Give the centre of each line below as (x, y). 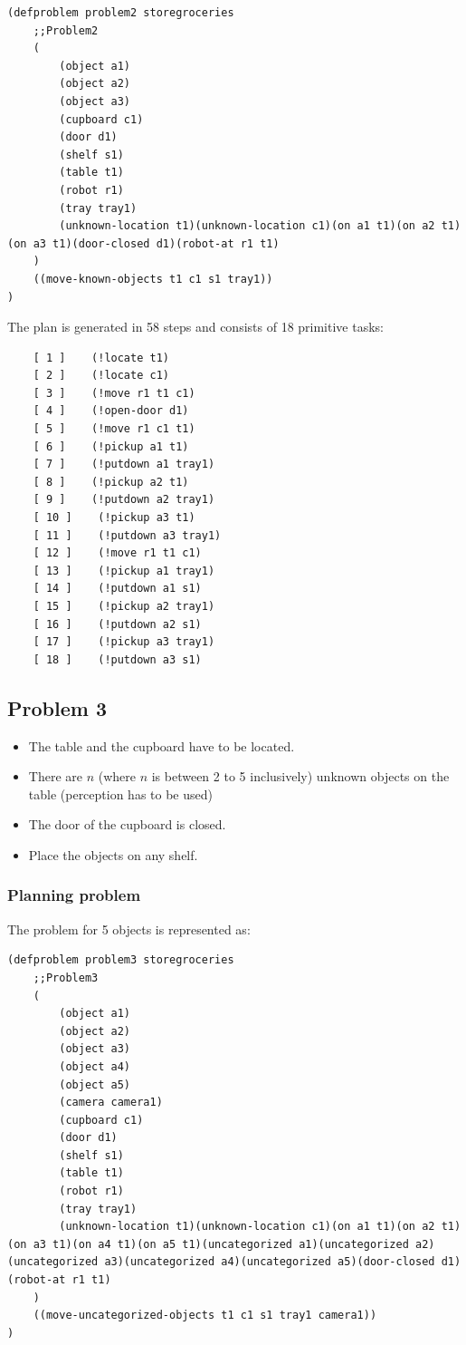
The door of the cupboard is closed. (127, 824)
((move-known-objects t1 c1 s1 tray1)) (153, 279)
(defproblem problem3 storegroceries (121, 960)
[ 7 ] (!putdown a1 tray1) (124, 464)
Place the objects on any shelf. (113, 854)
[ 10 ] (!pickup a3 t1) (114, 518)
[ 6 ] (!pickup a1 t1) (111, 446)
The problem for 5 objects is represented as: (129, 929)
